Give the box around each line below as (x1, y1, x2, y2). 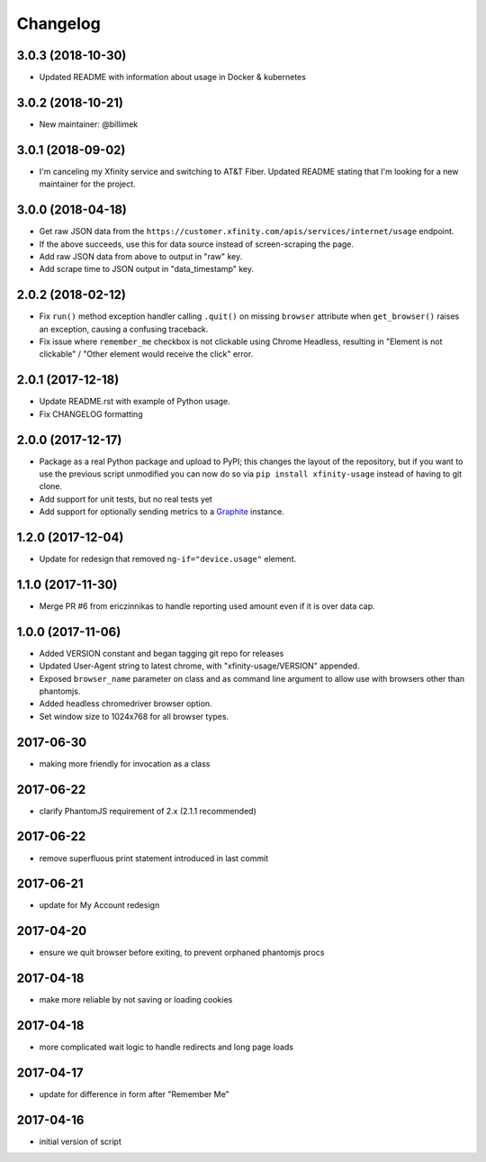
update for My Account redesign (39, 900, 160, 911)
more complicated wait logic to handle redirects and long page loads (39, 1041, 294, 1053)
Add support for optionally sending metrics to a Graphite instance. (39, 506, 285, 517)
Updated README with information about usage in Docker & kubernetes (39, 72, 306, 83)
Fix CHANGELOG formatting (39, 408, 143, 419)
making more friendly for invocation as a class (39, 758, 211, 769)
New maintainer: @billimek (39, 118, 139, 130)
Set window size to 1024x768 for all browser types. (39, 711, 229, 722)
